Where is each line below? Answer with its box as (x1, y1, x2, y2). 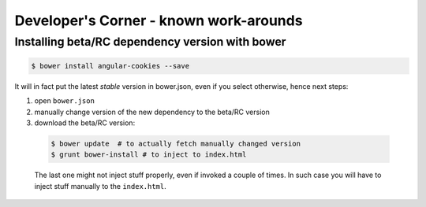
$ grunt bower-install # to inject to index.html (50, 150, 247, 159)
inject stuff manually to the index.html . (34, 181, 167, 190)
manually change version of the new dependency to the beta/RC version (34, 107, 270, 116)
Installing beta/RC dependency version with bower (14, 35, 286, 49)
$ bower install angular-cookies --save (31, 61, 189, 70)
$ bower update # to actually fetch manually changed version (50, 139, 301, 148)
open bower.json (34, 96, 95, 105)
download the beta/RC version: (34, 118, 136, 128)
